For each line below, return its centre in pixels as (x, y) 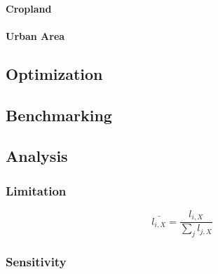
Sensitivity (36, 262)
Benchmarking (59, 115)
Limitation (36, 190)
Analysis (37, 156)
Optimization (54, 73)
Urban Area (35, 35)
